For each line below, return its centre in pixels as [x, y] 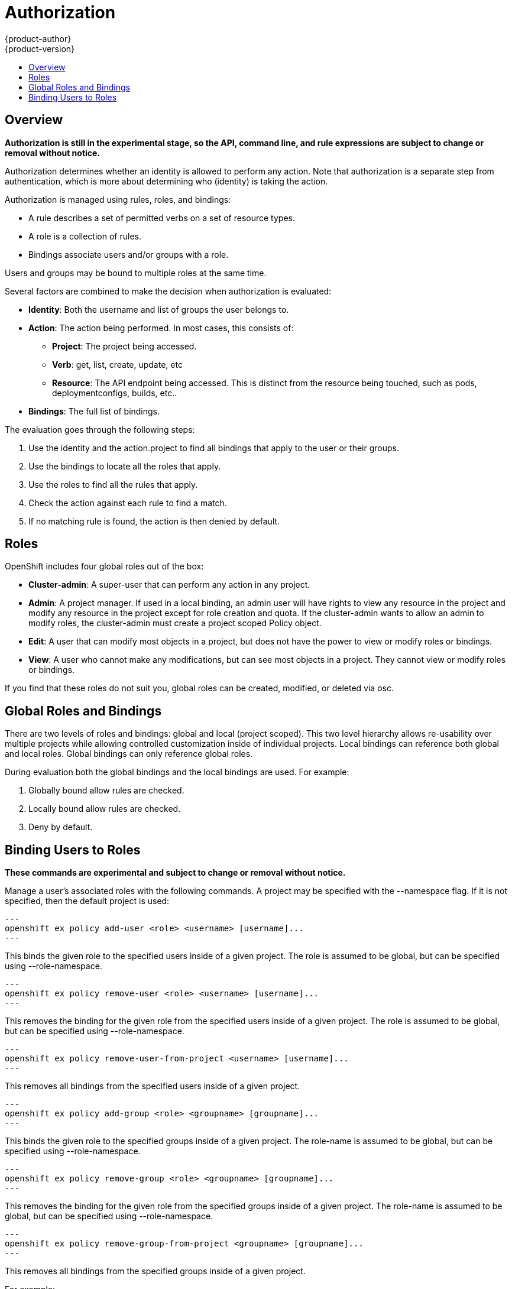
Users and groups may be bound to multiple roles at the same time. [136, 273]
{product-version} [40, 48]
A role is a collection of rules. [85, 236]
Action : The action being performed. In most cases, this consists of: [161, 328]
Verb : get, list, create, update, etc [117, 364]
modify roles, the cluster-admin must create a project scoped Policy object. [175, 623]
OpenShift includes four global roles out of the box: [104, 566]
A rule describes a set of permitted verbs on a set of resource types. [162, 218]
